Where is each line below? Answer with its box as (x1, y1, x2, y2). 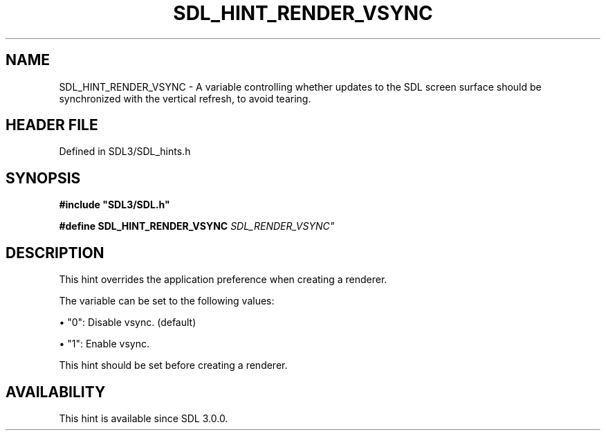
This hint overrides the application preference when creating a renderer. (59, 273, 387, 286)
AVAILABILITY (6, 383, 106, 401)
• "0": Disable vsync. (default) (59, 316, 196, 329)
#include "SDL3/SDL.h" (59, 199, 170, 211)
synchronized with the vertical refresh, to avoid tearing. (59, 92, 311, 105)
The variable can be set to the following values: (59, 295, 275, 307)
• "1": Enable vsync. (59, 338, 149, 350)
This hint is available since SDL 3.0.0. (59, 412, 228, 424)
